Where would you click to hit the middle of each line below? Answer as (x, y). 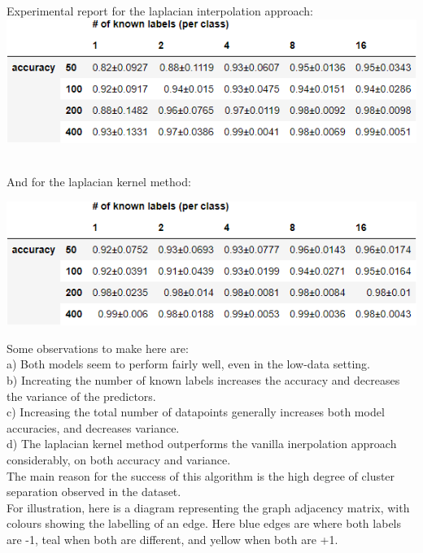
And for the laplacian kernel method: (99, 182)
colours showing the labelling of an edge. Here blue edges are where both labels (204, 523)
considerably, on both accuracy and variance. (119, 459)
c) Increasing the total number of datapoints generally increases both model (196, 412)
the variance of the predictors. (81, 396)
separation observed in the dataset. (94, 492)
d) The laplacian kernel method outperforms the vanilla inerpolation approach (202, 444)
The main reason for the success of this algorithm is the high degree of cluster (201, 475)
